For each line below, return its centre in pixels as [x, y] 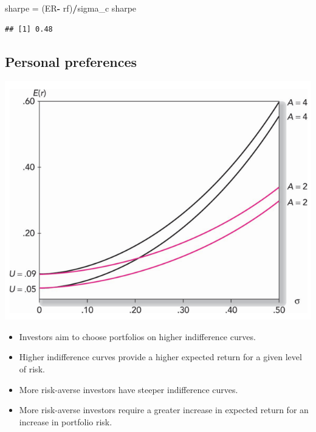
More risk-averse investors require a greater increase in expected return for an [164, 410]
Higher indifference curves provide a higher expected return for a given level [160, 357]
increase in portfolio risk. [66, 421]
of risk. [32, 368]
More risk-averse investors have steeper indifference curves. [129, 389]
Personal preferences [71, 61]
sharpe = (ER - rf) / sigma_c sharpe [71, 8]
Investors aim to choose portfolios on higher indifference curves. [137, 336]
